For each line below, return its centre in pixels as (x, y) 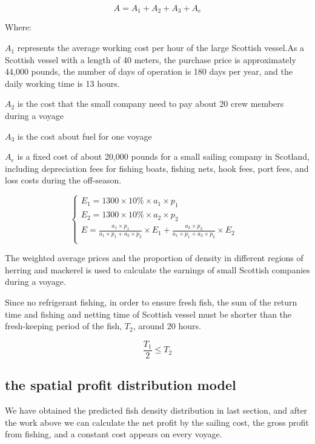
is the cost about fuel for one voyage (85, 136)
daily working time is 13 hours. (62, 83)
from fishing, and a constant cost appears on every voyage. (114, 434)
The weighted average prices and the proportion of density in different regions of (154, 258)
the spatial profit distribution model (121, 385)
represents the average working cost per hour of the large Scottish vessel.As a (161, 48)
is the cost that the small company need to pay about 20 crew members (151, 104)
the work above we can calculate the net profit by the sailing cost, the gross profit (157, 422)
